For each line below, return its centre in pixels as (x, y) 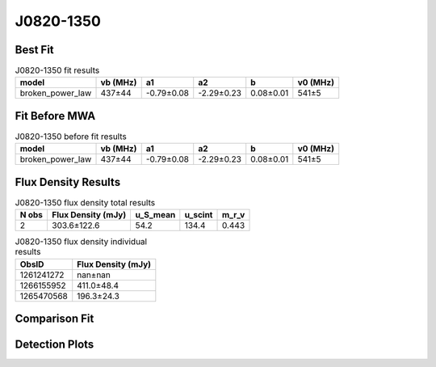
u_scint (199, 215)
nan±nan (94, 275)
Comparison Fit (55, 319)
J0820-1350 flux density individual (81, 242)
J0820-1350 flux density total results (85, 203)
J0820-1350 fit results (57, 70)
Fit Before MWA (55, 116)
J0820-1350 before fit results (71, 137)
